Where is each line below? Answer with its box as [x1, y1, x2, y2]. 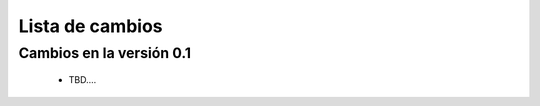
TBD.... [68, 74, 97, 86]
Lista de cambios [18, 15, 163, 37]
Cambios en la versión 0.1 [18, 44, 192, 62]
